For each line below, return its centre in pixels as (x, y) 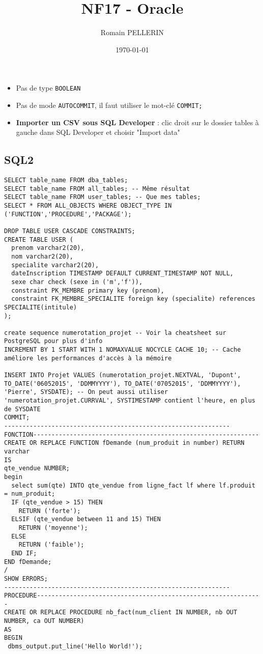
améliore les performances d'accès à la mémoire (88, 358)
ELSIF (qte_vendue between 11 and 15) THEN (86, 519)
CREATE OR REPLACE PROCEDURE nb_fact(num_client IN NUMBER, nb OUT (121, 613)
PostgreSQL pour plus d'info (53, 341)
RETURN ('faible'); (51, 545)
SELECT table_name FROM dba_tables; (66, 180)
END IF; (24, 553)
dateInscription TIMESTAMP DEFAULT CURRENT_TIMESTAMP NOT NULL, (123, 274)
